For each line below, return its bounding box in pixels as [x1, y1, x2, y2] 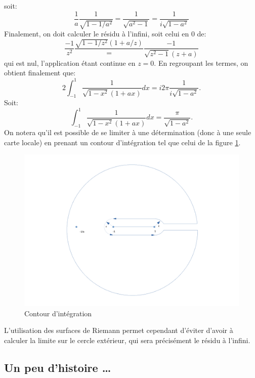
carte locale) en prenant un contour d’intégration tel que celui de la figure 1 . [4, 137, 241, 147]
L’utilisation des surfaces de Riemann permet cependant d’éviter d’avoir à [4, 325, 233, 335]
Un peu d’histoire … [4, 359, 111, 375]
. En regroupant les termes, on [154, 57, 248, 68]
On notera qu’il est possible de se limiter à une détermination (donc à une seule [4, 127, 251, 138]
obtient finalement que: [4, 67, 76, 78]
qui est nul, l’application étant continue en [4, 57, 136, 68]
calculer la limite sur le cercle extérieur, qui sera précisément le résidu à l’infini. [4, 335, 250, 345]
